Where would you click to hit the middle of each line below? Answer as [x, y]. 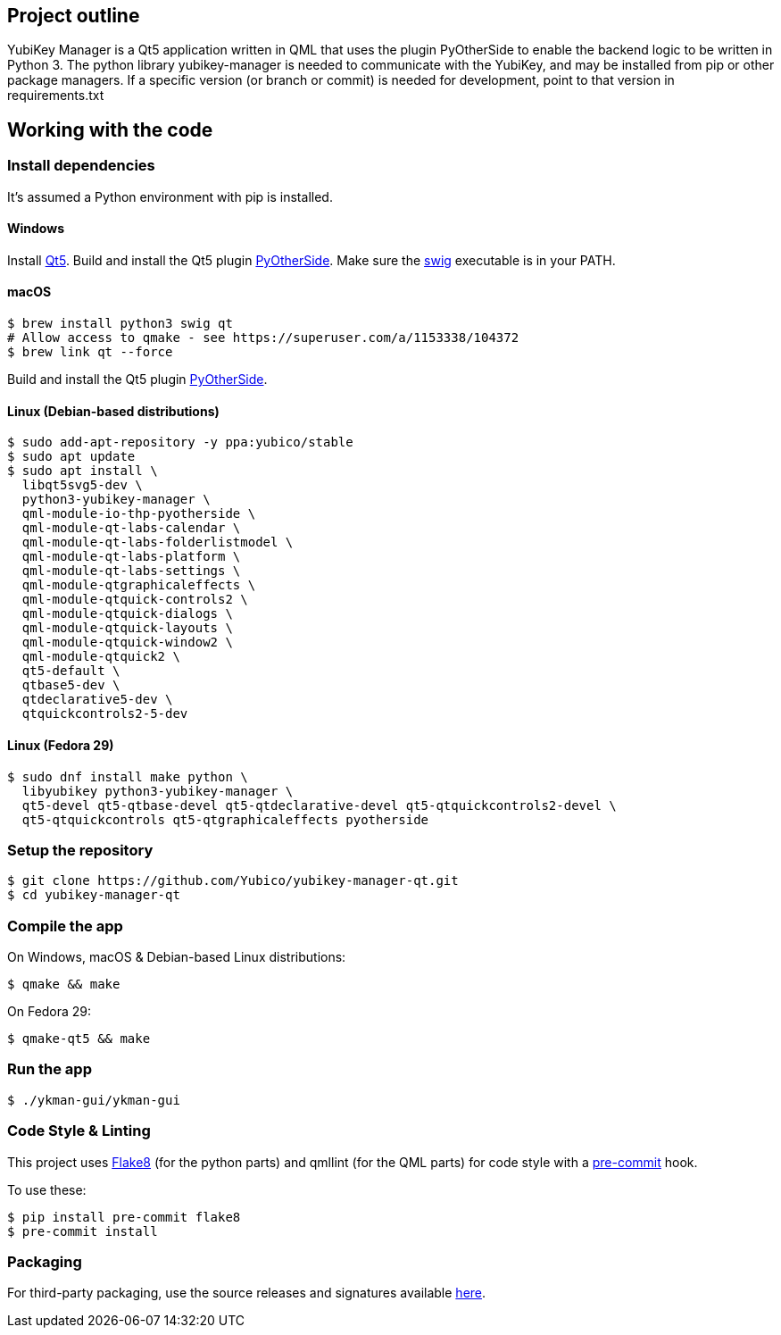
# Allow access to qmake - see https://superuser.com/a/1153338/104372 [263, 338]
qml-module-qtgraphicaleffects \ [139, 585]
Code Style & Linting [79, 1131]
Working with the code [110, 129]
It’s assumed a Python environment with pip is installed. [170, 196]
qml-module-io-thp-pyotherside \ [139, 514]
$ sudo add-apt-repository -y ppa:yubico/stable [180, 442]
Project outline [74, 16]
